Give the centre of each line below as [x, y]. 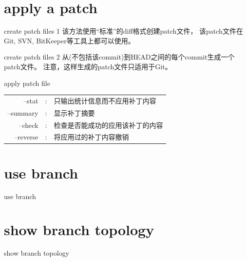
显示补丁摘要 [74, 112]
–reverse [26, 137]
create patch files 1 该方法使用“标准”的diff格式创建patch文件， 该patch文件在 [123, 31]
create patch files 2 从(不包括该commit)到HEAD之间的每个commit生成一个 [119, 57]
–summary [23, 112]
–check [28, 125]
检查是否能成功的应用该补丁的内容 [108, 125]
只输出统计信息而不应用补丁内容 [105, 100]
